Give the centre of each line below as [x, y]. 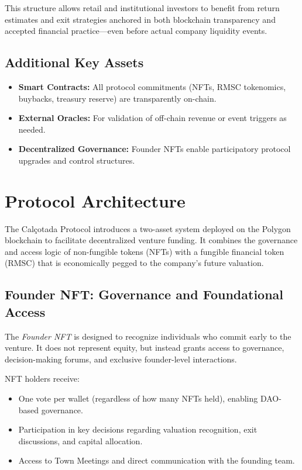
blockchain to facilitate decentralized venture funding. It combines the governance [151, 240]
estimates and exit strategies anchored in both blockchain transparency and [140, 19]
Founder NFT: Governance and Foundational [144, 294]
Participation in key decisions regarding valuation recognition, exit [138, 429]
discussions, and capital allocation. [80, 440]
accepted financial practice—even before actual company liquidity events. [136, 31]
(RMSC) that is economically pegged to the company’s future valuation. [134, 263]
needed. [32, 129]
